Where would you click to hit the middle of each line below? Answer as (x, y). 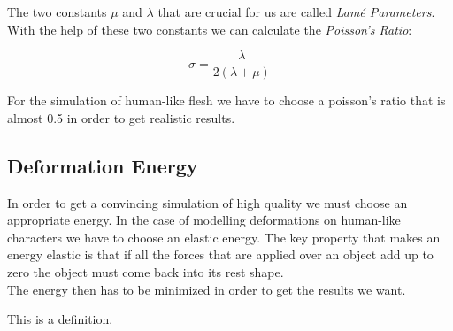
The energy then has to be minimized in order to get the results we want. (207, 289)
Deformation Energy (103, 165)
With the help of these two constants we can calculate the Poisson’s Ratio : (210, 29)
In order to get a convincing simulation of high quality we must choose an (207, 202)
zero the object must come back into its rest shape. (146, 272)
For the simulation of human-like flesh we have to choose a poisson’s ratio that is (226, 100)
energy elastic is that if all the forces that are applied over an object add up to (220, 254)
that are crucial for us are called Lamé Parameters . (296, 12)
